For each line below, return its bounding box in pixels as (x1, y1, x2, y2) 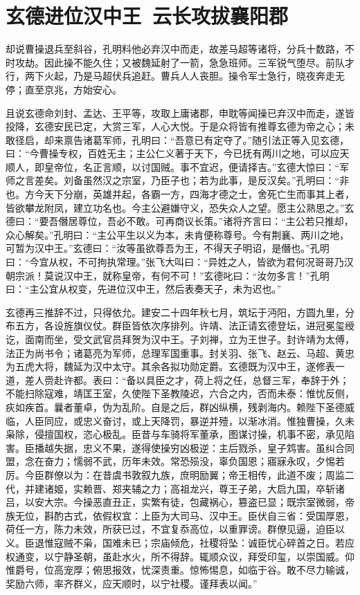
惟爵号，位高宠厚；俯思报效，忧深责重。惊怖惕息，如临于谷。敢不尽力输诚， (6, 562, 354, 577)
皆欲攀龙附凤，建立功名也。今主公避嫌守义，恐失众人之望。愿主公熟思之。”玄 (6, 200, 354, 214)
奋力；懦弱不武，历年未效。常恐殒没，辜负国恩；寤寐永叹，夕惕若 (44, 454, 345, 468)
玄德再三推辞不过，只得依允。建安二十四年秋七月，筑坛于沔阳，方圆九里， (6, 304, 345, 319)
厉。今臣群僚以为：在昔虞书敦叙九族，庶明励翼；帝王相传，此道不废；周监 (6, 467, 345, 482)
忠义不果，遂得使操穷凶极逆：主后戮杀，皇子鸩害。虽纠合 (82, 440, 345, 455)
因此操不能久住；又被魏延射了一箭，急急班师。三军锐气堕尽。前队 (44, 55, 345, 69)
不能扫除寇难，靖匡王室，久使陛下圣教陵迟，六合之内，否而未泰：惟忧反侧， (6, 386, 354, 401)
